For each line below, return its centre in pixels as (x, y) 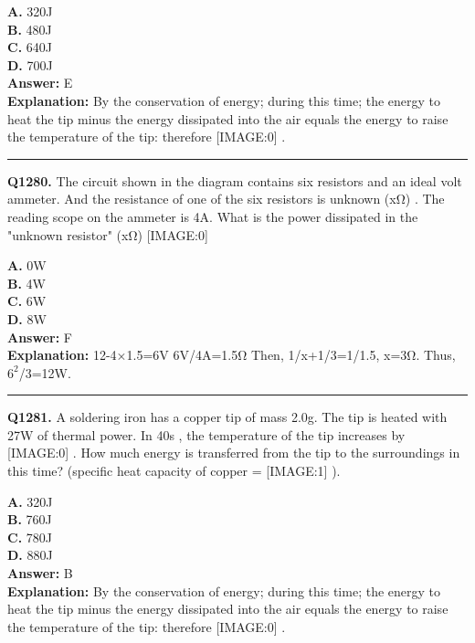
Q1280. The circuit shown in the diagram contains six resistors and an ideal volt (235, 180)
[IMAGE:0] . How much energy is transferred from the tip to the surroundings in (234, 453)
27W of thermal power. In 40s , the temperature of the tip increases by (206, 434)
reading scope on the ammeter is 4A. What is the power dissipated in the (213, 216)
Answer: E (40, 83)
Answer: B (40, 573)
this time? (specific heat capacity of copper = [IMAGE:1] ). (174, 471)
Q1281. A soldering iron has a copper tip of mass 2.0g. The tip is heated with (227, 417)
